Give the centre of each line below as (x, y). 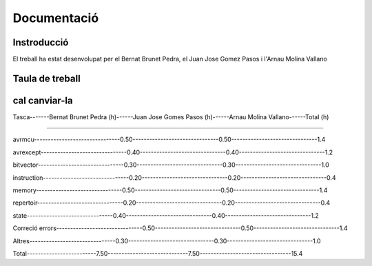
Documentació (56, 18)
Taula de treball (46, 78)
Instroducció (41, 42)
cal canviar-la (43, 100)
